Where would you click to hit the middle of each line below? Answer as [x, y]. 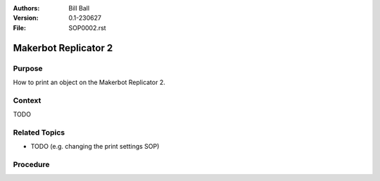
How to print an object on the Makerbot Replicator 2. [89, 82]
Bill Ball [79, 8]
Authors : [26, 8]
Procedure [31, 164]
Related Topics [39, 132]
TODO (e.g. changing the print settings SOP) [95, 147]
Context [27, 100]
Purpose [28, 68]
